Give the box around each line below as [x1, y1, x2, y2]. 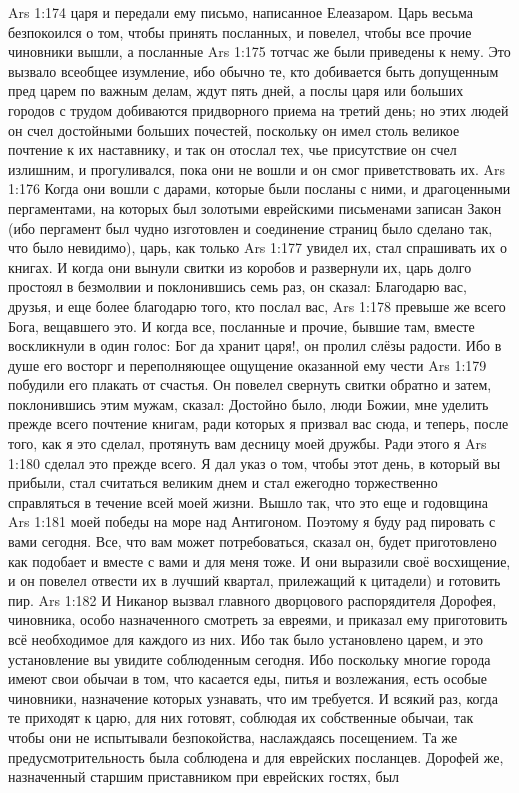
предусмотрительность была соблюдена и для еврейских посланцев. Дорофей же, [8, 746, 504, 767]
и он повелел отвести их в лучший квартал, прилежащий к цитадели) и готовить [8, 570, 501, 591]
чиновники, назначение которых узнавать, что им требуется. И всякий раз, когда [8, 687, 498, 708]
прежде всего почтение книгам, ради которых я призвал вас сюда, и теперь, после [8, 413, 509, 434]
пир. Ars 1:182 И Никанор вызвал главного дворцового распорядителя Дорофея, [8, 589, 497, 610]
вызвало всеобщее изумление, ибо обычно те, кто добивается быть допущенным [8, 60, 499, 81]
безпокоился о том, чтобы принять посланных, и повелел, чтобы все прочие [8, 21, 472, 42]
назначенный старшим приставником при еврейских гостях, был [8, 766, 400, 787]
